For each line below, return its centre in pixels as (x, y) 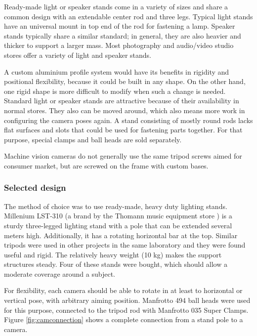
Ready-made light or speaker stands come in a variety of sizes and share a (116, 6)
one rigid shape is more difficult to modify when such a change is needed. (115, 91)
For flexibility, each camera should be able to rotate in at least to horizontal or (123, 290)
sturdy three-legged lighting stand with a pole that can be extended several (118, 225)
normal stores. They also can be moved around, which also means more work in (125, 110)
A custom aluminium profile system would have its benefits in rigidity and (117, 71)
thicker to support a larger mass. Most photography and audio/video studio (119, 45)
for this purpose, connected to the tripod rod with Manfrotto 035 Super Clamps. (126, 310)
